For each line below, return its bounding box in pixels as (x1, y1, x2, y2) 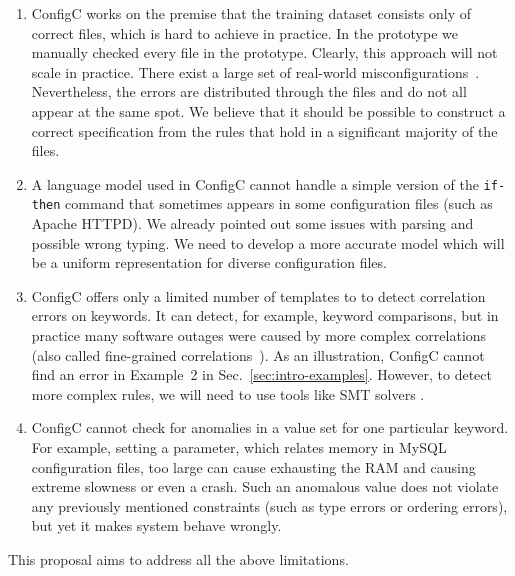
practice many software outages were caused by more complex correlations (31, 325, 487, 346)
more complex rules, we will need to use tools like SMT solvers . (31, 383, 425, 404)
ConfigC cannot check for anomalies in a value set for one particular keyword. (31, 417, 509, 438)
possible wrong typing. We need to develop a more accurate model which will (31, 232, 505, 253)
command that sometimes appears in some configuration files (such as (65, 193, 493, 214)
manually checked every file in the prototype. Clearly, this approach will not (31, 42, 498, 63)
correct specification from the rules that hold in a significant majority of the (31, 120, 498, 141)
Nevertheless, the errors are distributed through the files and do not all (31, 81, 467, 102)
